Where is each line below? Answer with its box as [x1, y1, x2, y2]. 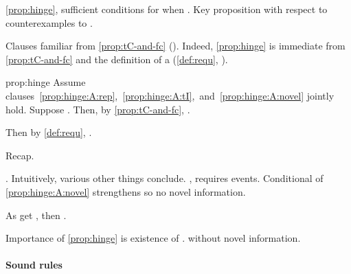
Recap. [5, 148, 34, 162]
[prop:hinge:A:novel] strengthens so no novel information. [5, 184, 246, 198]
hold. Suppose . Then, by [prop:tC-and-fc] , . [5, 102, 190, 116]
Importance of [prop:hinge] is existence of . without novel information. [5, 231, 301, 245]
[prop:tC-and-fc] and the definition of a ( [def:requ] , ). [5, 52, 228, 66]
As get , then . [5, 207, 67, 222]
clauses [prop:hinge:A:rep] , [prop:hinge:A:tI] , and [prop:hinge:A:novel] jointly [5, 88, 335, 102]
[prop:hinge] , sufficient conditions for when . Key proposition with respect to [5, 2, 328, 16]
